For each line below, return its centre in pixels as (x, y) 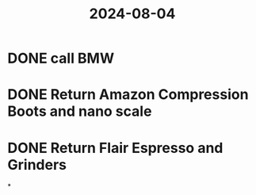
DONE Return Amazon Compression (128, 95)
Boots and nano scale (80, 111)
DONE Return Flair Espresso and (115, 148)
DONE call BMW (61, 58)
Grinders (37, 164)
